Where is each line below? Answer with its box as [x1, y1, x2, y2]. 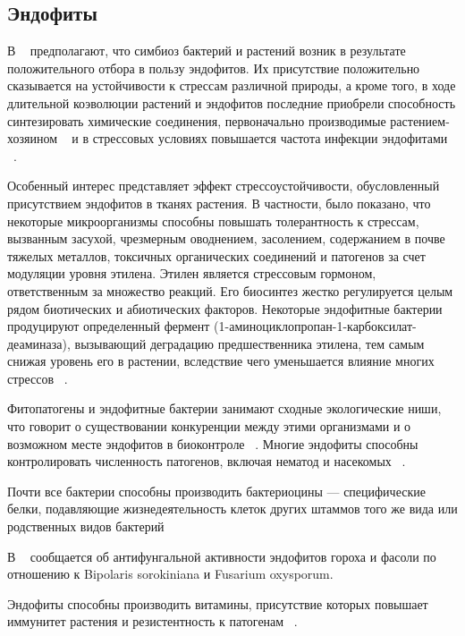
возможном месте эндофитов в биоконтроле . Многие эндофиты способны [7, 434, 418, 453]
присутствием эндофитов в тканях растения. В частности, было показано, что [7, 193, 431, 212]
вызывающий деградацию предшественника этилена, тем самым [74, 334, 425, 352]
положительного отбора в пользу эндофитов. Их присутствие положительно [7, 58, 420, 77]
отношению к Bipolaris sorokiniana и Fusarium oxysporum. [7, 564, 334, 583]
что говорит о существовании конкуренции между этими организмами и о [7, 417, 411, 436]
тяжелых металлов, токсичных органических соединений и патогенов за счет [7, 246, 426, 265]
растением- [390, 111, 450, 130]
